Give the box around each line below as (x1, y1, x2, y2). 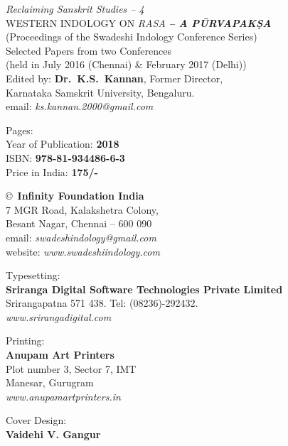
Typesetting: (6, 268, 60, 283)
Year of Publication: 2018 (6, 136, 119, 151)
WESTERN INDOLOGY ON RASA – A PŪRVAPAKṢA (6, 15, 272, 30)
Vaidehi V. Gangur (6, 427, 101, 442)
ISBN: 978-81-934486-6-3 (6, 150, 125, 165)
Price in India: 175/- (6, 164, 98, 179)
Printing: (6, 333, 45, 348)
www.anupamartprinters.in (6, 388, 121, 403)
